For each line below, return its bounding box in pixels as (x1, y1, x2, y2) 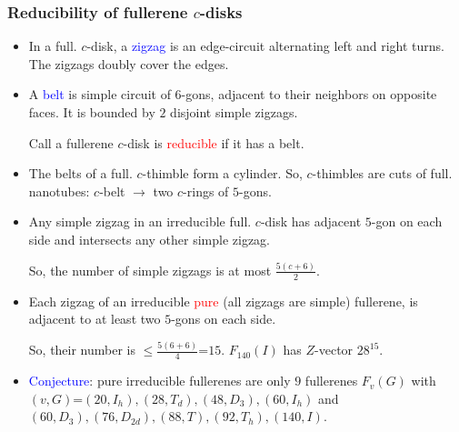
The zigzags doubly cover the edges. (28, 54, 229, 73)
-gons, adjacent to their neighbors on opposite (181, 85, 437, 104)
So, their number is (28, 340, 136, 359)
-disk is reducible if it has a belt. (123, 133, 304, 152)
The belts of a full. (28, 164, 133, 183)
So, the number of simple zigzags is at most (28, 260, 272, 279)
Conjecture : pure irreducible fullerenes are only (28, 371, 291, 390)
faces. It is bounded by (28, 103, 155, 121)
